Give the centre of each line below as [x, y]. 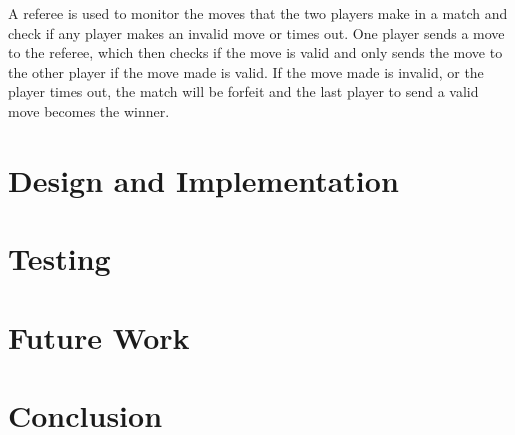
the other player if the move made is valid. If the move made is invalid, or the [246, 71]
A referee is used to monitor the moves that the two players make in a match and [258, 13]
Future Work [99, 336]
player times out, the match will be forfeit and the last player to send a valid [243, 91]
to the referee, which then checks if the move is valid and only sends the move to [255, 52]
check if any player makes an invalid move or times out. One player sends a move [256, 32]
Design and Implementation [203, 179]
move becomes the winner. [89, 110]
